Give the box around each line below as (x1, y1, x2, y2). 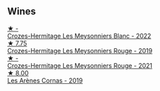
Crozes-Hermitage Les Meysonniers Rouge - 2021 (7, 61, 153, 69)
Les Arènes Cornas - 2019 (7, 76, 83, 85)
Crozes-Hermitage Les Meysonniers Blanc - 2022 (7, 31, 152, 40)
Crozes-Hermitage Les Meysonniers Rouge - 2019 (7, 46, 153, 55)
